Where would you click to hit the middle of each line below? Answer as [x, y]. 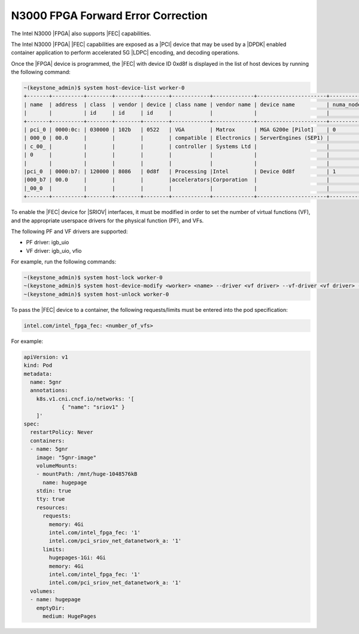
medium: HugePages [70, 616]
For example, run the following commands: [64, 262]
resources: [52, 507]
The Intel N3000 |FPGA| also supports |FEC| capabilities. [81, 33]
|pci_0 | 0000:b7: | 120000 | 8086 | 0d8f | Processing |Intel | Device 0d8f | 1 [180, 171]
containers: [48, 440]
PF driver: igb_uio [48, 243]
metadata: [38, 374]
